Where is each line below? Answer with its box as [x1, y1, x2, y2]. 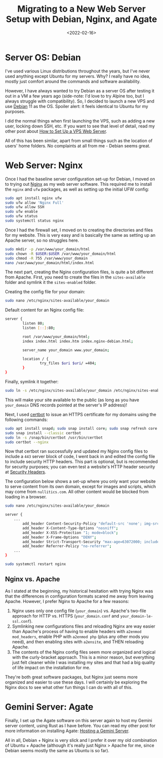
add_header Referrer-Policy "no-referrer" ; [22, 544, 112, 549]
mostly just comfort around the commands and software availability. [5, 78, 141, 84]
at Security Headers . [5, 469, 47, 475]
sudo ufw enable [5, 209, 38, 214]
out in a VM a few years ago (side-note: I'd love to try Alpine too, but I [5, 93, 144, 99]
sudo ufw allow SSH [5, 205, 45, 210]
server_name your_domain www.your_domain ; [22, 348, 110, 353]
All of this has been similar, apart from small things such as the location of [5, 138, 153, 143]
